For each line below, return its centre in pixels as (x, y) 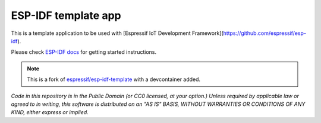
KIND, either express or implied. (50, 112)
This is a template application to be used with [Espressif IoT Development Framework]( (117, 33)
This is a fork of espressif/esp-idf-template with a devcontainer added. (114, 79)
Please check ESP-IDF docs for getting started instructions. (84, 52)
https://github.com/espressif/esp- (265, 33)
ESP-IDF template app (66, 15)
